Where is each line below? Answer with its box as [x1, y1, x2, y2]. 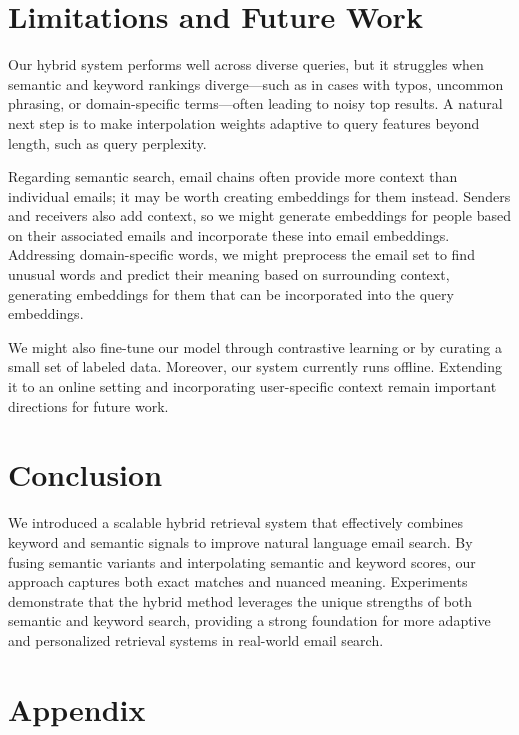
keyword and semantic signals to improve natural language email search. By [8, 531, 473, 552]
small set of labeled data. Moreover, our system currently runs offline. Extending [8, 356, 502, 377]
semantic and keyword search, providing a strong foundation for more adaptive [8, 610, 491, 631]
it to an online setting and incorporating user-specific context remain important [8, 376, 497, 397]
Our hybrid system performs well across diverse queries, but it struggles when [8, 54, 484, 75]
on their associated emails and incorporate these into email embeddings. [8, 224, 450, 245]
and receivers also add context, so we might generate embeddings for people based [8, 205, 511, 226]
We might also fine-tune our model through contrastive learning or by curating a [8, 336, 502, 357]
